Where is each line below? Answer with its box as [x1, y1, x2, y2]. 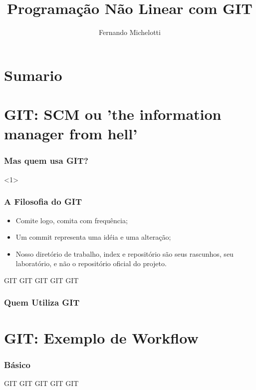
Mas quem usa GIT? [4, 154, 88, 167]
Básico [4, 358, 30, 371]
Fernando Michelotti [99, 27, 161, 37]
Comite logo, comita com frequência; [15, 215, 128, 225]
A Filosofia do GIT [4, 195, 82, 208]
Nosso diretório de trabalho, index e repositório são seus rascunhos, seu [15, 248, 234, 259]
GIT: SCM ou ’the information [4, 104, 222, 124]
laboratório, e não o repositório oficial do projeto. [15, 258, 167, 269]
